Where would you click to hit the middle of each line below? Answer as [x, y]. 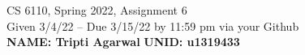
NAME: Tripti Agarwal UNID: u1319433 [123, 42]
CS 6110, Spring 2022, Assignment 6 [97, 10]
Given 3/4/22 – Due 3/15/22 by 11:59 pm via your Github [153, 25]
